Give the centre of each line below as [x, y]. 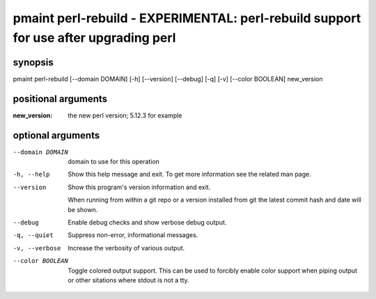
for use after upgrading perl [94, 38]
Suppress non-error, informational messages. [133, 235]
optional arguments [56, 135]
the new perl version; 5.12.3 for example [125, 115]
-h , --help [31, 175]
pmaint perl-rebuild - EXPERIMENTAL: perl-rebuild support [187, 18]
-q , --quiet [33, 235]
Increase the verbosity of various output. [126, 248]
